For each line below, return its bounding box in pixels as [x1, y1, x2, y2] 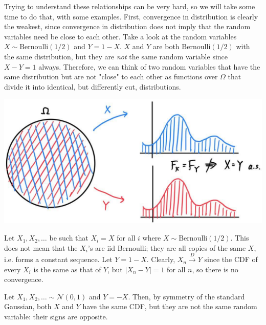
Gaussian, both [4, 301, 52, 312]
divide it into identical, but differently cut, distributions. [4, 81, 181, 92]
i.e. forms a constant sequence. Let [4, 254, 113, 265]
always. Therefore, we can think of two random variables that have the [38, 61, 260, 72]
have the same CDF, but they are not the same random [82, 301, 257, 312]
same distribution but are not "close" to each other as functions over [4, 71, 218, 82]
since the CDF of [204, 254, 258, 265]
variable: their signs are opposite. [4, 311, 108, 322]
